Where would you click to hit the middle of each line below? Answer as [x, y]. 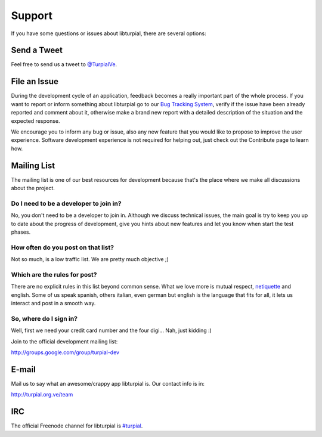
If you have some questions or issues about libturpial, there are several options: [109, 33]
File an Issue [35, 81]
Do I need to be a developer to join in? [66, 203]
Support [32, 16]
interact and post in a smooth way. [53, 303]
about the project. [33, 188]
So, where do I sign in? [44, 318]
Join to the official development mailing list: [64, 341]
